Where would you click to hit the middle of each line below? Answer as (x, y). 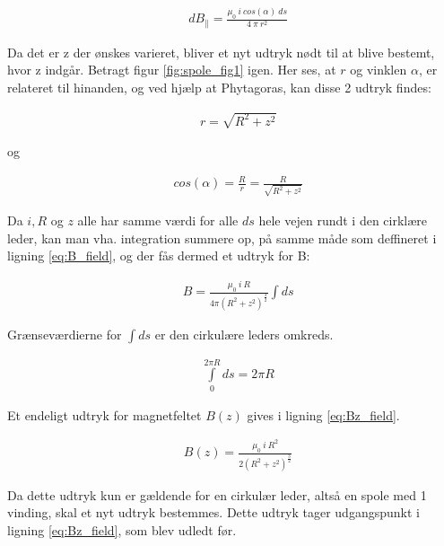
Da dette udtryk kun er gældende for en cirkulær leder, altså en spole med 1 (217, 494)
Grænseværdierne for (65, 334)
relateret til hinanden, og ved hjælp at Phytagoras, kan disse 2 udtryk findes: (219, 87)
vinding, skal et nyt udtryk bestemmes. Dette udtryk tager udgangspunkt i (213, 512)
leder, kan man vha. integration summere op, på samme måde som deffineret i (222, 238)
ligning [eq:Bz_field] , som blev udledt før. (122, 530)
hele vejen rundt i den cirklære (343, 220)
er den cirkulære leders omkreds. (244, 334)
